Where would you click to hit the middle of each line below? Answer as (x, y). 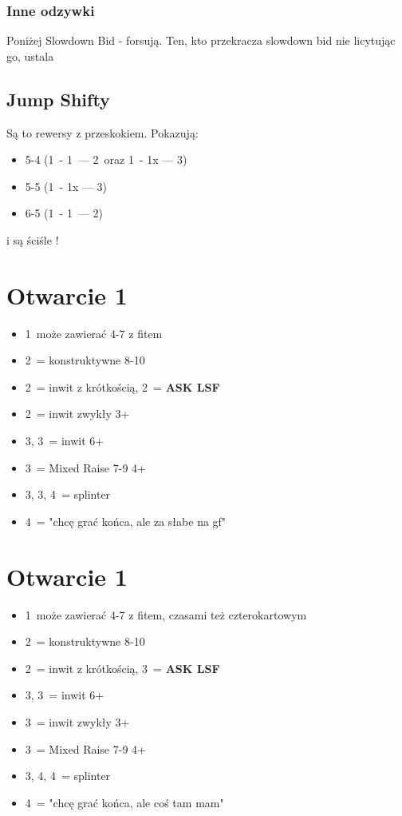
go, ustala (30, 56)
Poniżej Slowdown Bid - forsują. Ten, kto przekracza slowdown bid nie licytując (201, 40)
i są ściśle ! (33, 239)
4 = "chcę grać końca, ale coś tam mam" (124, 802)
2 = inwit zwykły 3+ (77, 414)
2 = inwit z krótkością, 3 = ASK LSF (122, 668)
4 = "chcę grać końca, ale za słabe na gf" (126, 521)
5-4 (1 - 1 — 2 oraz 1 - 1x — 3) (106, 159)
